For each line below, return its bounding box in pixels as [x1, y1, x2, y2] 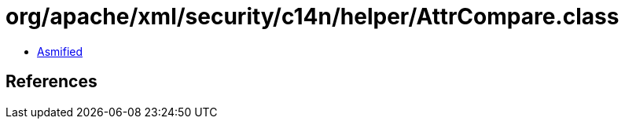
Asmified [37, 44, 83, 58]
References [6, 72, 97, 92]
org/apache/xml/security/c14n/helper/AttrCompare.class [6, 3, 619, 30]
